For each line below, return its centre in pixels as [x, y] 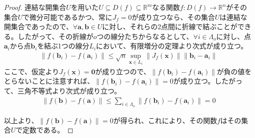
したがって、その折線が [55, 36]
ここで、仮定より [32, 71]
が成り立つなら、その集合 [173, 17]
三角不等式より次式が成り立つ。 [69, 91]
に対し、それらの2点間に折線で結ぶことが [170, 26]
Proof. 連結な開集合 [35, 7]
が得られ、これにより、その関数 [165, 120]
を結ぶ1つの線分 [63, 46]
